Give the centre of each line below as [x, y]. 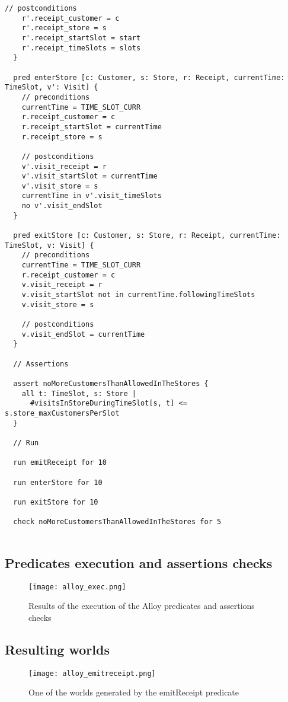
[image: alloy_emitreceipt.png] [92, 673]
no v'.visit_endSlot [62, 206]
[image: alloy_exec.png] [77, 587]
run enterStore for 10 [58, 482]
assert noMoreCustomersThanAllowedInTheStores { [111, 383]
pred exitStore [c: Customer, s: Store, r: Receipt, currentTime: [147, 236]
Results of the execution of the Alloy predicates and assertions [142, 606]
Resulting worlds [57, 649]
